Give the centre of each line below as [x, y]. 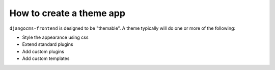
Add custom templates [46, 58]
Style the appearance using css [55, 37]
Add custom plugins [43, 51]
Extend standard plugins [48, 44]
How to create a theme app [67, 13]
